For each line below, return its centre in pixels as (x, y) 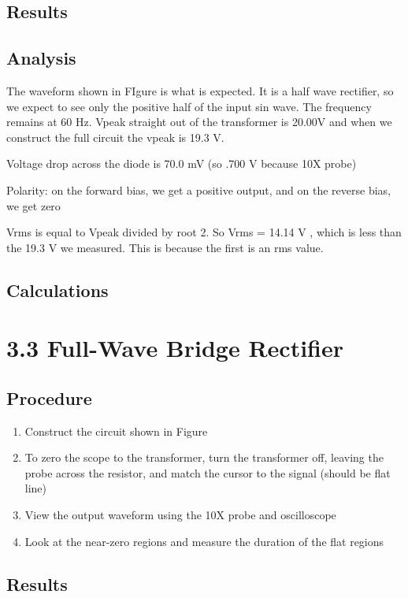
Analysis (41, 58)
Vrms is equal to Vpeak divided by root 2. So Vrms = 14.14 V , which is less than (204, 232)
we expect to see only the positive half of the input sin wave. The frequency (189, 106)
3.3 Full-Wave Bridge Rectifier (175, 348)
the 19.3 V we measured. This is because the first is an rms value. (165, 247)
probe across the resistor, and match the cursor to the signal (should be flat (208, 472)
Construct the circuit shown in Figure (116, 431)
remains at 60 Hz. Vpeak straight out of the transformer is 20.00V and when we (199, 122)
